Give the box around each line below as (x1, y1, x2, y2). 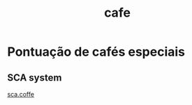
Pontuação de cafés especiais (7, 44, 186, 60)
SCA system (7, 72, 62, 83)
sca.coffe (7, 90, 35, 98)
